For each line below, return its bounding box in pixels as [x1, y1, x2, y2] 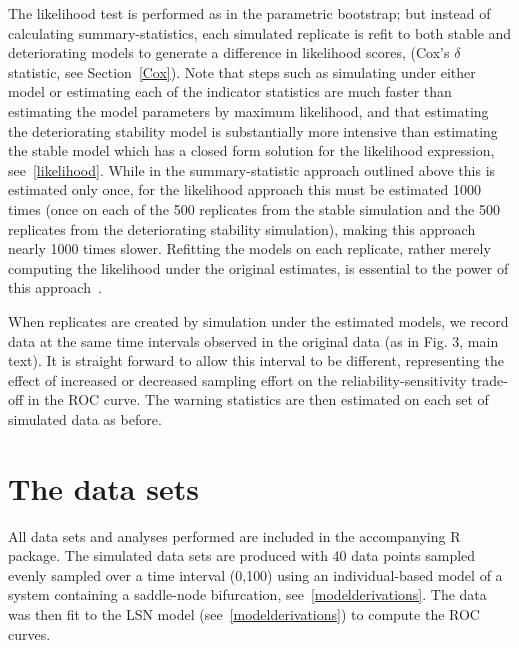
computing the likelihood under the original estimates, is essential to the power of [8, 257, 509, 278]
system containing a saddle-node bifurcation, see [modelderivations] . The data [8, 584, 487, 605]
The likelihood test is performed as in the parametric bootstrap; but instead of [8, 3, 491, 23]
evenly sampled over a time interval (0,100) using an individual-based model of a [8, 564, 503, 585]
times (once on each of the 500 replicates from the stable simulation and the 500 [8, 198, 500, 219]
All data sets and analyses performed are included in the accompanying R [8, 525, 461, 546]
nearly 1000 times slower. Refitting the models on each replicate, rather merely [8, 238, 491, 259]
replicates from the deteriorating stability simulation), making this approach [8, 218, 476, 239]
